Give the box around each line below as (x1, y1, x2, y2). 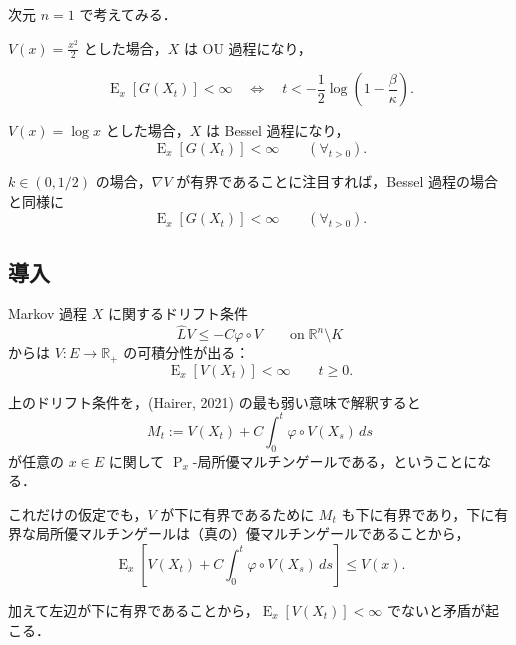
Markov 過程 (8, 303, 87, 324)
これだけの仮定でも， (8, 503, 148, 524)
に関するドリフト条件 (107, 303, 248, 324)
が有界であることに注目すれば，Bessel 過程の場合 (176, 171, 499, 192)
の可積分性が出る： (123, 342, 250, 363)
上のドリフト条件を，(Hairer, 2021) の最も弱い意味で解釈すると (8, 391, 421, 412)
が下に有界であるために (160, 503, 315, 524)
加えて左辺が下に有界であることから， (8, 599, 259, 620)
